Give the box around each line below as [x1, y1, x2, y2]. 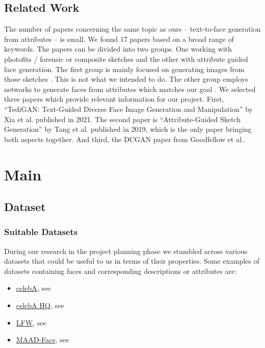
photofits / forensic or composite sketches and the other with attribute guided [4, 53, 248, 64]
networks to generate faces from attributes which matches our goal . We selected [4, 83, 256, 94]
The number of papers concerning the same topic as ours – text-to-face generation [4, 24, 261, 34]
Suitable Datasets [4, 225, 78, 238]
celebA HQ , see [16, 300, 64, 311]
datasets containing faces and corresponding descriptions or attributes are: [4, 265, 237, 276]
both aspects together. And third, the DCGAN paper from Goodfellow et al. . [4, 133, 246, 144]
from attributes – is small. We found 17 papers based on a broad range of [4, 33, 234, 44]
